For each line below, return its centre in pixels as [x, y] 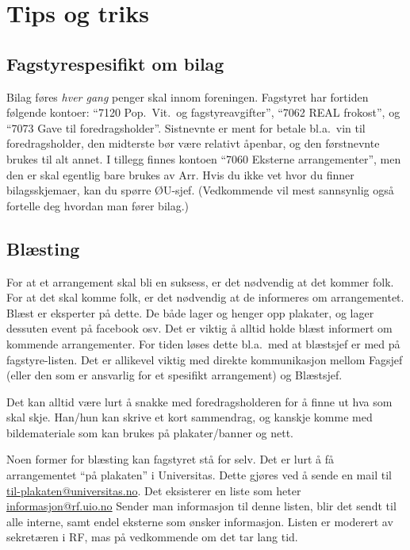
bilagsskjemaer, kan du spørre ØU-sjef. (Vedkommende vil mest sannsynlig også [200, 190]
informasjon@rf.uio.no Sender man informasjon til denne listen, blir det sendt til [201, 506]
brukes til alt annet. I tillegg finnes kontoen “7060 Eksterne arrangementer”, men [204, 158]
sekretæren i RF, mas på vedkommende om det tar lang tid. [152, 537]
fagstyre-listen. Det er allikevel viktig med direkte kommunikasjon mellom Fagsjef [205, 359]
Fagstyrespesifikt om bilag [115, 63]
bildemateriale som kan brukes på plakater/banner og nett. [150, 432]
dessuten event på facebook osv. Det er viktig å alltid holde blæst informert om [199, 328]
